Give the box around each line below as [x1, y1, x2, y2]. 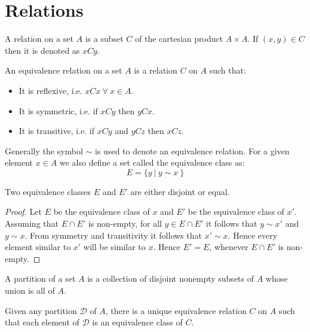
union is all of [5, 284, 55, 297]
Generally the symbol [5, 144, 83, 157]
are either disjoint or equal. [130, 185, 230, 197]
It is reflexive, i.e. [19, 84, 82, 96]
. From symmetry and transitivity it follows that [24, 229, 202, 241]
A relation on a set [5, 32, 73, 45]
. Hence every [228, 229, 278, 241]
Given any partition [5, 304, 77, 316]
